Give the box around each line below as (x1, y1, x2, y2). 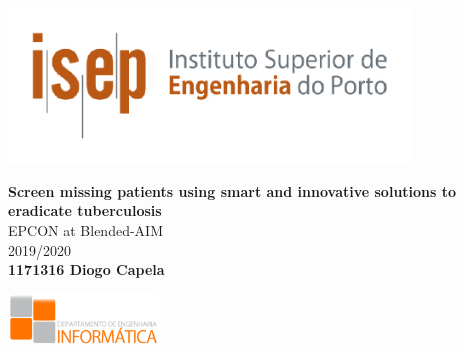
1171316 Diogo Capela (8, 259, 165, 280)
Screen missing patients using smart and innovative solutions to (8, 180, 457, 201)
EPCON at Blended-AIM (8, 219, 163, 240)
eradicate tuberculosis (8, 200, 162, 221)
